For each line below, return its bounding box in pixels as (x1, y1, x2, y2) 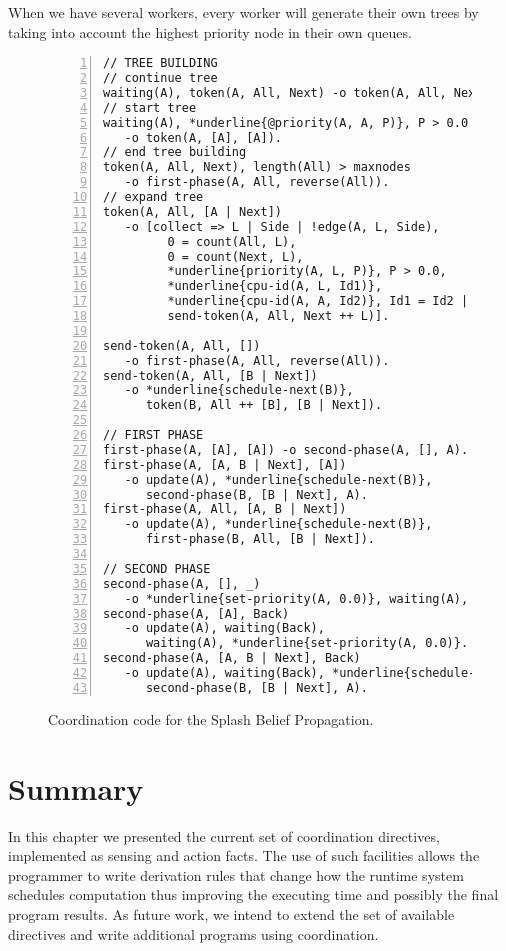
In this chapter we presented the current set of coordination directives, (8, 825, 440, 846)
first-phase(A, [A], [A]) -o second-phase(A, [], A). (103, 442, 469, 457)
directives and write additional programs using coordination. (8, 923, 379, 944)
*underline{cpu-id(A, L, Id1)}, (167, 279, 383, 294)
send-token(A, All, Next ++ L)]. (167, 309, 390, 324)
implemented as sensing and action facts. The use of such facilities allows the (8, 845, 480, 866)
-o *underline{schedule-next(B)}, (124, 383, 354, 398)
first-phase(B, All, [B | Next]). (145, 532, 376, 547)
